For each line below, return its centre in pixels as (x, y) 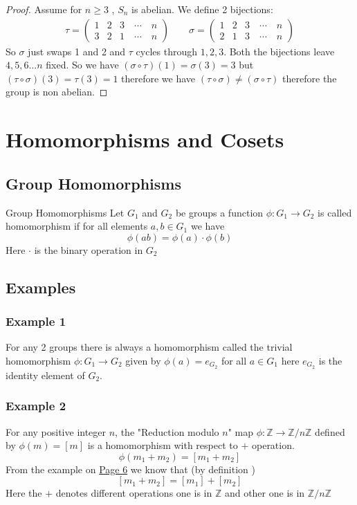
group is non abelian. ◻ (57, 92)
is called (335, 212)
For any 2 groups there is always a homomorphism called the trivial (149, 347)
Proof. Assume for (44, 9)
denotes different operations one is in (134, 493)
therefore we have (158, 78)
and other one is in (265, 493)
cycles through (166, 51)
